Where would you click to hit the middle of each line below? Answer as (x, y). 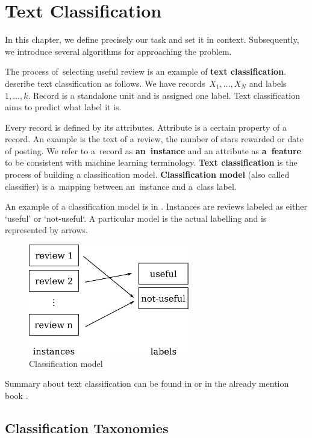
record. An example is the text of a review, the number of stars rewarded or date (154, 139)
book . (17, 395)
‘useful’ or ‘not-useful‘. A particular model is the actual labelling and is (136, 218)
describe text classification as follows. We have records (105, 83)
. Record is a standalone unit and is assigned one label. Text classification (164, 95)
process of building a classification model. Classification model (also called (147, 174)
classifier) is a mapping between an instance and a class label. (121, 186)
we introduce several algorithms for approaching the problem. (118, 51)
